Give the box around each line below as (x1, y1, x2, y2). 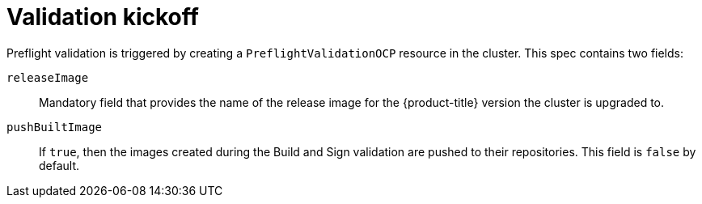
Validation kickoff (6, 3, 199, 31)
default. (39, 158, 80, 172)
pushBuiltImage (6, 120, 103, 134)
